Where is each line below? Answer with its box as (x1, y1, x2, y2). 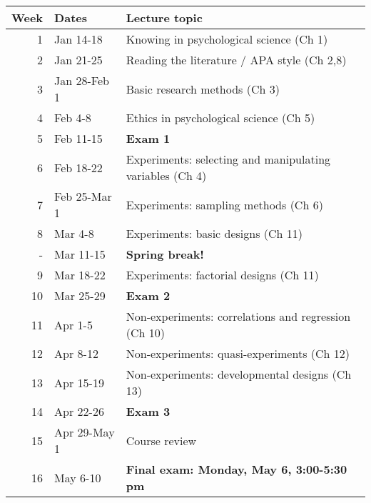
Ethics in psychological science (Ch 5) (126, 109, 315, 126)
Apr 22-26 (54, 403, 104, 419)
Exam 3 (126, 403, 171, 419)
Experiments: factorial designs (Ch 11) (126, 267, 319, 283)
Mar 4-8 (54, 225, 94, 241)
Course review (126, 432, 197, 449)
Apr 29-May (54, 424, 115, 440)
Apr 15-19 (54, 374, 104, 391)
